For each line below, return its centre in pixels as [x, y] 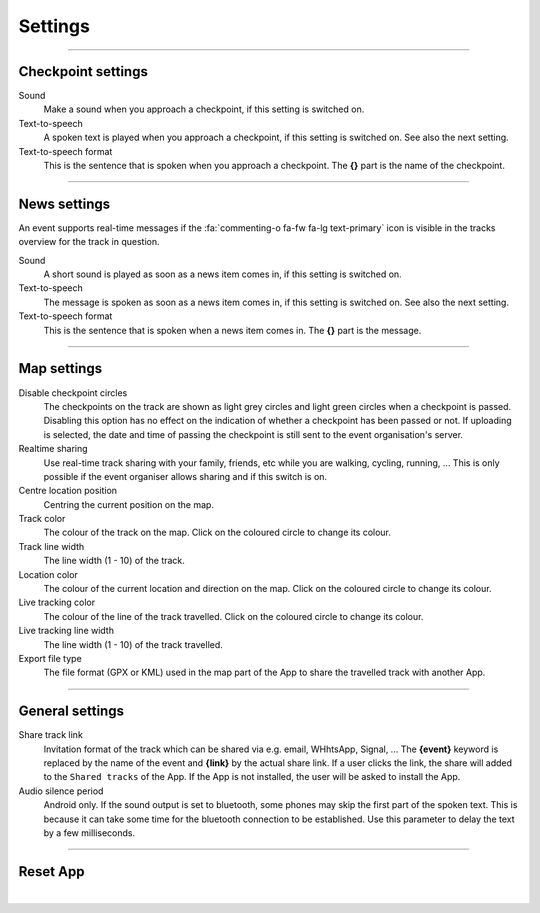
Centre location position [68, 491]
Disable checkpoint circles [73, 392]
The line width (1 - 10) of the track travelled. [133, 644]
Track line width [51, 546]
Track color [42, 519]
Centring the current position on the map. [129, 504]
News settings [64, 203]
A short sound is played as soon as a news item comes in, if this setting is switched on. [222, 274]
